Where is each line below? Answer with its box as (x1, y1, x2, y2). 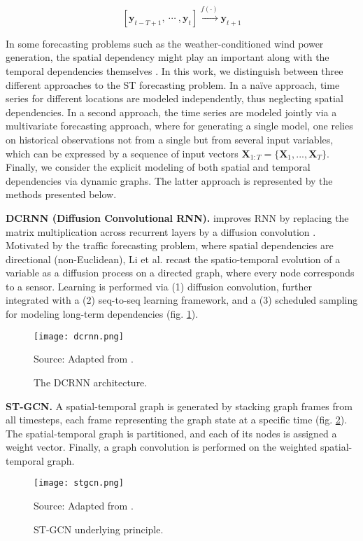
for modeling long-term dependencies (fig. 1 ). (6, 307, 199, 321)
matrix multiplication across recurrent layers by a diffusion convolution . (6, 224, 316, 239)
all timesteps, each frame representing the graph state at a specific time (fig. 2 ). (6, 412, 348, 427)
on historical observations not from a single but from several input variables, (6, 132, 334, 146)
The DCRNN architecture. (34, 374, 148, 389)
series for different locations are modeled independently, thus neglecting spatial (6, 91, 343, 106)
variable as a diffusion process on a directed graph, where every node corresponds (6, 265, 355, 280)
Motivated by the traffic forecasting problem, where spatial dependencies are (6, 238, 334, 253)
